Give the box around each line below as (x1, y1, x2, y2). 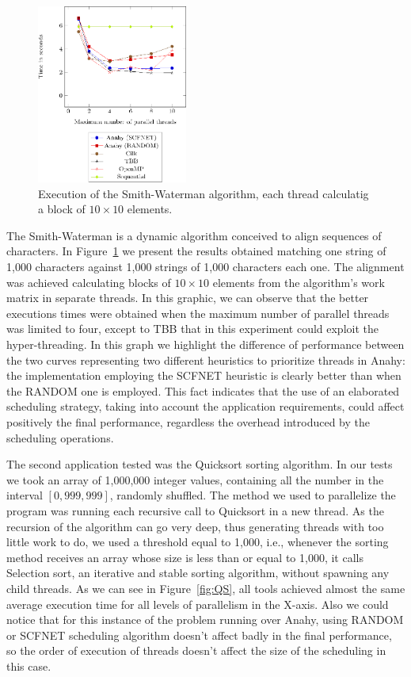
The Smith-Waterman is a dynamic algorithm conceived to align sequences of (6, 227, 382, 243)
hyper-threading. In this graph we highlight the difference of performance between (6, 336, 405, 353)
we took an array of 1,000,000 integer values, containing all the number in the (6, 471, 384, 488)
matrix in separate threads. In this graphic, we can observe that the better (6, 289, 369, 306)
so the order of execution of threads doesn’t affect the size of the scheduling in (6, 642, 386, 659)
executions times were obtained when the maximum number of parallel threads (6, 304, 390, 321)
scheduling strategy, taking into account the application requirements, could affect (6, 398, 405, 415)
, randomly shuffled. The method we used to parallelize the (109, 487, 396, 503)
